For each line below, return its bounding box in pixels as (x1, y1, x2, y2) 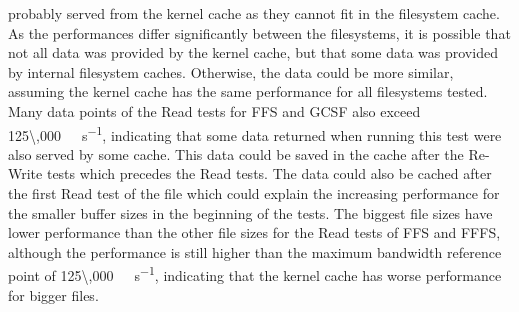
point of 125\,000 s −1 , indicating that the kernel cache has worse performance (8, 262, 502, 286)
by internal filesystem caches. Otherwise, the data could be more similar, (8, 61, 454, 82)
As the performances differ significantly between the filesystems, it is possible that (8, 22, 511, 43)
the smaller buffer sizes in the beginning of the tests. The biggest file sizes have (8, 202, 493, 223)
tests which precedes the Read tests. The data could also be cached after (46, 163, 492, 184)
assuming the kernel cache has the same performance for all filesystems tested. (8, 81, 488, 102)
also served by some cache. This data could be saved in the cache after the (8, 143, 464, 164)
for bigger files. (8, 284, 99, 305)
